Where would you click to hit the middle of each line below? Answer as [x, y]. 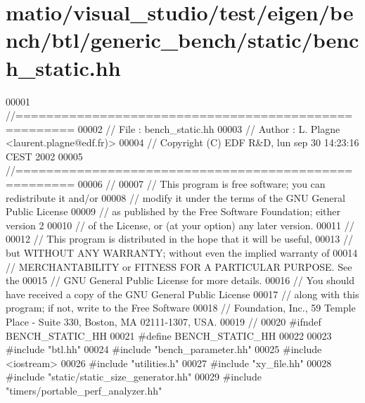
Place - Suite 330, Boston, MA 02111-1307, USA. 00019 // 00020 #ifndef [164, 321]
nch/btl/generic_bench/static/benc [182, 40]
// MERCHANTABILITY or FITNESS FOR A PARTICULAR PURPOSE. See [179, 266]
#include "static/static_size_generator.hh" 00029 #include [134, 377]
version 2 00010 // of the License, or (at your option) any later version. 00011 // [180, 225]
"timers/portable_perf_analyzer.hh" [84, 390]
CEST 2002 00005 [44, 156]
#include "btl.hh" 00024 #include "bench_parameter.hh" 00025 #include [164, 349]
